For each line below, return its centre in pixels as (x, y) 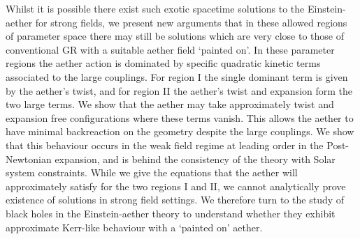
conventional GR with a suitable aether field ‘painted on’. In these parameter (170, 49)
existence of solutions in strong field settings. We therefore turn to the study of (175, 200)
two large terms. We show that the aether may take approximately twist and (170, 104)
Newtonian (29, 159)
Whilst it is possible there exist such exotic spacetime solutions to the (155, 8)
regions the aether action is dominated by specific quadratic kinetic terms (163, 63)
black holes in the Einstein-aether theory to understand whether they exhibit (171, 213)
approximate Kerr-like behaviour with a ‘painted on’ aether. (134, 227)
